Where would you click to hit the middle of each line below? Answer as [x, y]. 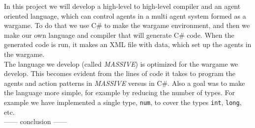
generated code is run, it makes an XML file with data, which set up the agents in [128, 44]
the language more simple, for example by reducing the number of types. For [119, 92]
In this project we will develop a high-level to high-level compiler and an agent [122, 6]
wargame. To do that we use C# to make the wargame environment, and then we [127, 25]
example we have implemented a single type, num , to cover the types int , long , [123, 102]
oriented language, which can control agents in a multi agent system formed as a [125, 15]
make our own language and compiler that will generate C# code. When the [119, 35]
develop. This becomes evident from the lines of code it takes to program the [120, 73]
